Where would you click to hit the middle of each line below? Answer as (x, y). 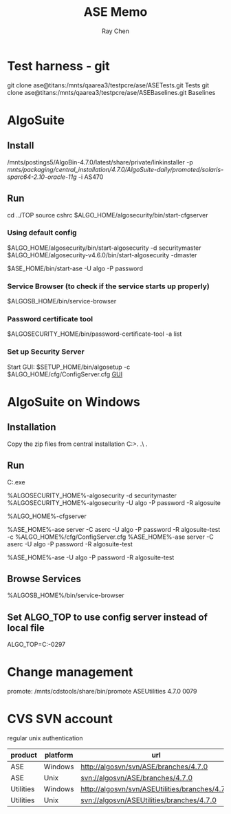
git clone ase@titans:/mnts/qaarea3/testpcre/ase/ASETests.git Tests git (108, 85)
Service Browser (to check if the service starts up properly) (108, 286)
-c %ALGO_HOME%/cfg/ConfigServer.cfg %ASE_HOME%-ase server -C (111, 537)
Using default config (42, 233)
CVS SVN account (60, 719)
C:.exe (16, 482)
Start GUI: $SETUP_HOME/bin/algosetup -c (69, 367)
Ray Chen (115, 31)
